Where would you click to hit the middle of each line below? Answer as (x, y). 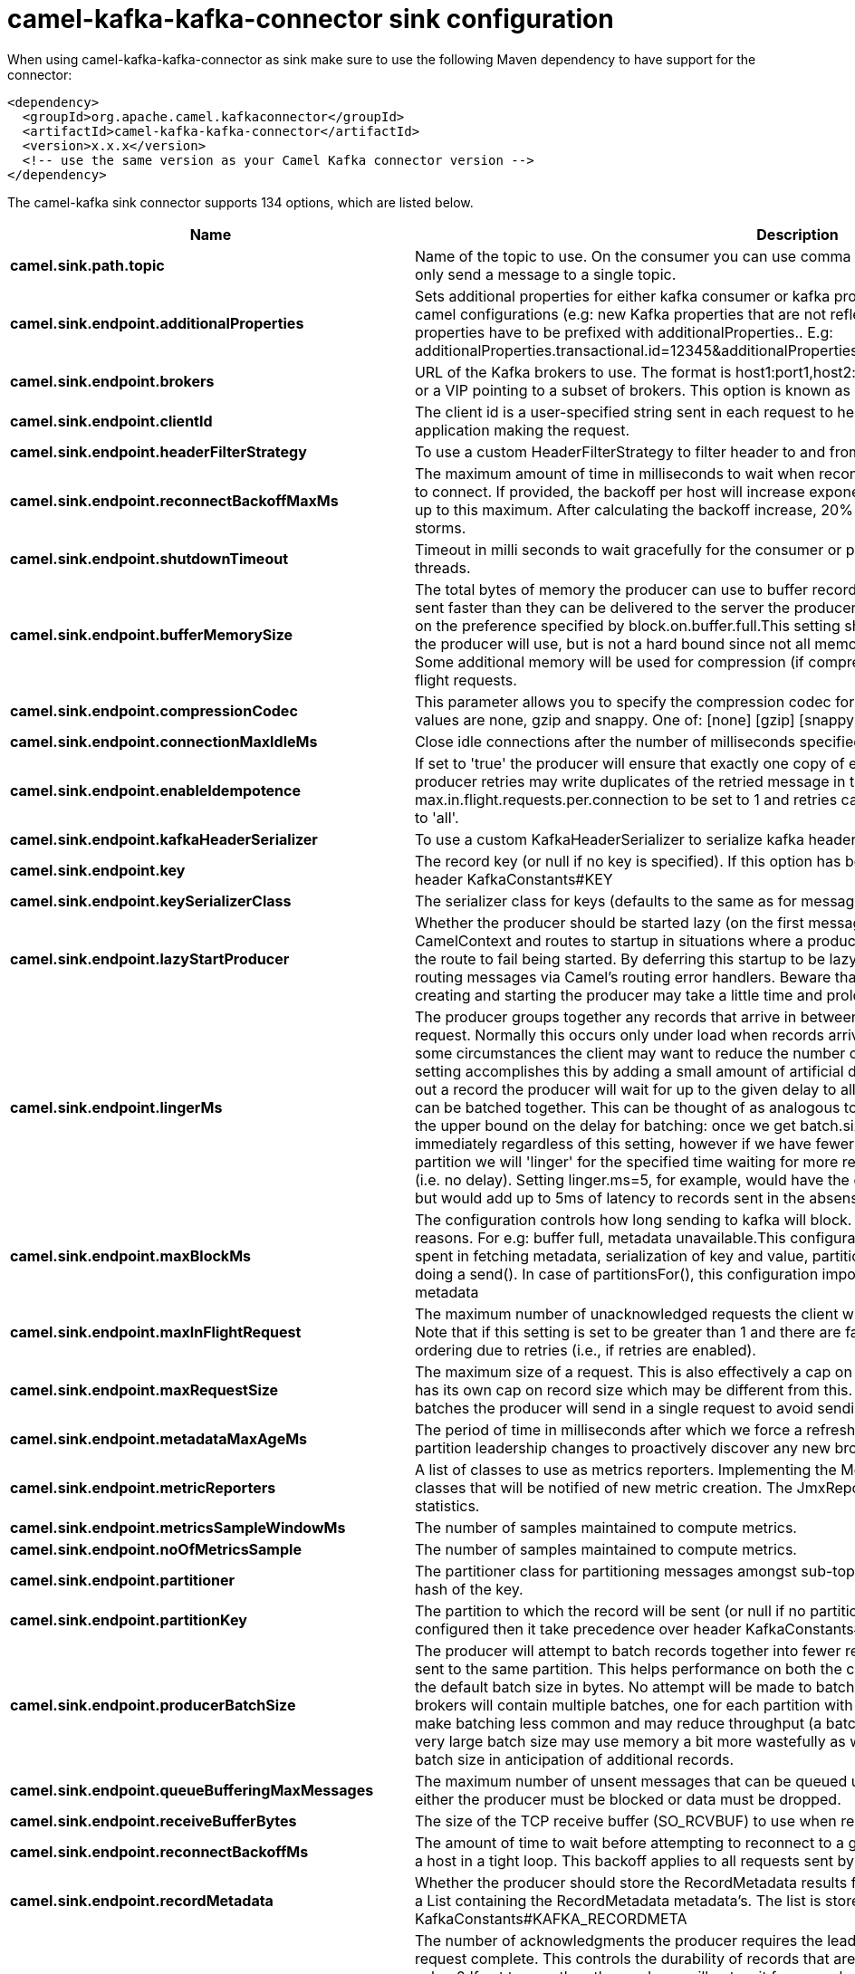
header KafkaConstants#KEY (514, 879)
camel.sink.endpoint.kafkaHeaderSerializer (164, 839)
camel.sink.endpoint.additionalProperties (157, 323)
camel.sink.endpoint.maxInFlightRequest (156, 1332)
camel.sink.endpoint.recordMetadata (142, 1900)
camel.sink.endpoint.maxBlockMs (130, 1255)
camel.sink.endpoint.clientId (111, 421)
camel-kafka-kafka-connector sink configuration (311, 19)
